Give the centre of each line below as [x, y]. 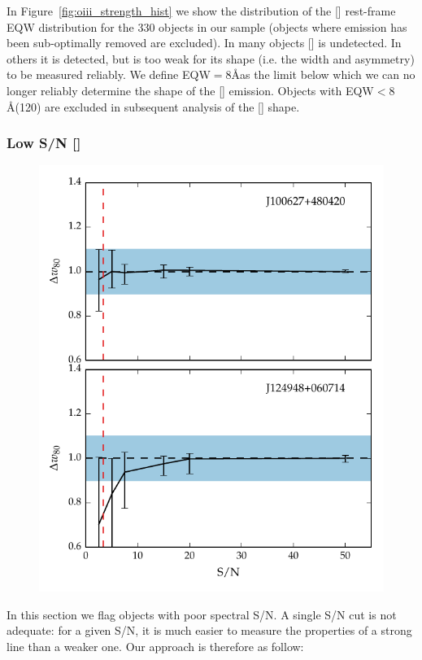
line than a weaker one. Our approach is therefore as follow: [155, 647]
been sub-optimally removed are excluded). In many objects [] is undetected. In [204, 43]
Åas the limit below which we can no [323, 74]
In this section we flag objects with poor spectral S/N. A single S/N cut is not [202, 614]
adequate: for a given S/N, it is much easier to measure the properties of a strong [209, 630]
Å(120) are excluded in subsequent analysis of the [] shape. [153, 106]
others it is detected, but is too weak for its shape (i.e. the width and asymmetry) [211, 58]
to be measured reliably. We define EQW [109, 74]
